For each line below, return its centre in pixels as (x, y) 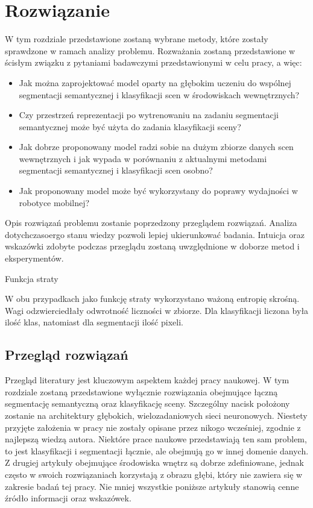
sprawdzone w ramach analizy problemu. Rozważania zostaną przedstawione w (150, 50)
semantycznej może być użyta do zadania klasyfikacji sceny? (130, 126)
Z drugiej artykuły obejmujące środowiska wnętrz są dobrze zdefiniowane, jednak (154, 463)
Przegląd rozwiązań (67, 355)
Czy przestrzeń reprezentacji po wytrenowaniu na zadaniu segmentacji (149, 115)
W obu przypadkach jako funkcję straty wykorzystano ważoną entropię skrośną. (152, 299)
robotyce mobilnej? (54, 202)
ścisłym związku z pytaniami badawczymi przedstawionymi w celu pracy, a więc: (153, 62)
